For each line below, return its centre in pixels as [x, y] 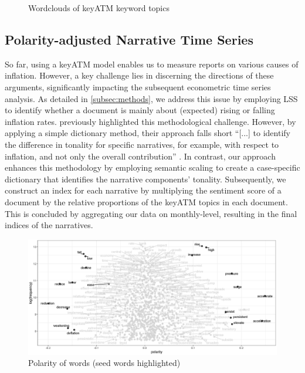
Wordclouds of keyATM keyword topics [99, 8]
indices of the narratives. [49, 225]
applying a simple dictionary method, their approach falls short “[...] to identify [148, 133]
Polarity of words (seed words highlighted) [104, 363]
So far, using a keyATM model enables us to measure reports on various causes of [152, 64]
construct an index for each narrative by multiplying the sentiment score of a [143, 190]
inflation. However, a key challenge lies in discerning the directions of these [139, 75]
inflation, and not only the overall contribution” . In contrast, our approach [140, 156]
